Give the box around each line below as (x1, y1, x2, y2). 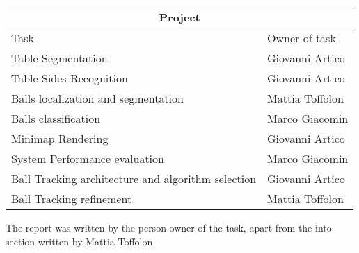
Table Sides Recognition (11, 70, 128, 86)
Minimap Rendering (11, 130, 109, 146)
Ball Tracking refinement (11, 191, 132, 207)
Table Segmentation (11, 50, 108, 66)
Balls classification (11, 110, 101, 126)
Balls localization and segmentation (11, 90, 184, 106)
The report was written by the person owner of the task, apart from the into (6, 220, 332, 234)
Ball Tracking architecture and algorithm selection (11, 171, 257, 186)
